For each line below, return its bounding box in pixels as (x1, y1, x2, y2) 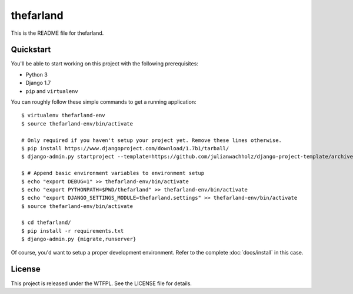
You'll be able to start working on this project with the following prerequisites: (11, 60, 198, 67)
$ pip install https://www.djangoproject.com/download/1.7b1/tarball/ (21, 145, 229, 151)
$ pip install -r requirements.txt (21, 227, 124, 234)
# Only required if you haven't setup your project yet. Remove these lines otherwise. (21, 137, 282, 144)
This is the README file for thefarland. (11, 29, 104, 37)
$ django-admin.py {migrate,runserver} (21, 236, 136, 243)
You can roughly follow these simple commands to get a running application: (11, 98, 197, 105)
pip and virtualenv (25, 87, 79, 94)
